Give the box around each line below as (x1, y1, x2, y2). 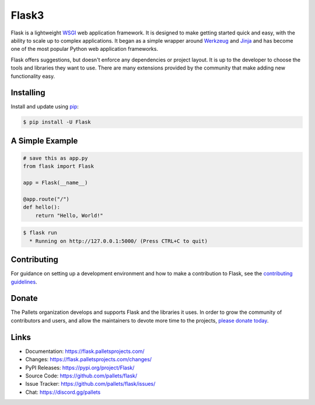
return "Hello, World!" (35, 212, 103, 219)
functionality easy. (10, 72, 55, 79)
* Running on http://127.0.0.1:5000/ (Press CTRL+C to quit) (29, 237, 208, 244)
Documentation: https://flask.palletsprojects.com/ (25, 348, 145, 355)
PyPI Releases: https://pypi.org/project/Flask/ (25, 364, 135, 371)
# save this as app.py (23, 155, 88, 161)
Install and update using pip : (10, 103, 79, 110)
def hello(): (23, 204, 61, 210)
